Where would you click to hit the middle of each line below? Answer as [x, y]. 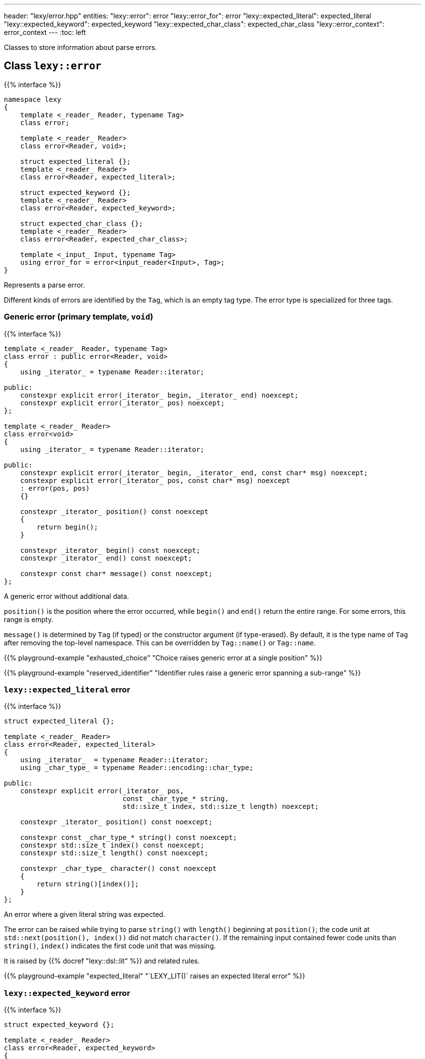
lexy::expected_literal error [67, 689]
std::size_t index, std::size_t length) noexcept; [221, 807]
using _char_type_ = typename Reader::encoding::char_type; [137, 768]
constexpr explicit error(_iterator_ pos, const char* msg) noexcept [155, 480]
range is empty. [29, 619]
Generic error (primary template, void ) [79, 317]
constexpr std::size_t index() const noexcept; [112, 845]
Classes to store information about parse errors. [81, 47]
